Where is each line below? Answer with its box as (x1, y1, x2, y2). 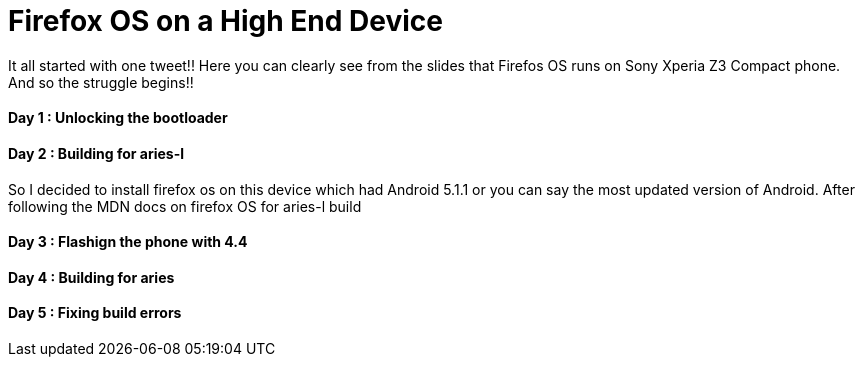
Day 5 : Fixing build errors (8, 304, 182, 322)
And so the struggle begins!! (8, 73, 194, 91)
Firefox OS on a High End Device (8, 4, 444, 38)
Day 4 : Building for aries (8, 268, 175, 286)
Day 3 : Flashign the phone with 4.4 (8, 233, 248, 251)
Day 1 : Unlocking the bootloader (8, 109, 228, 127)
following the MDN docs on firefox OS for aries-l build (8, 197, 362, 215)
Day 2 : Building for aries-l (8, 144, 185, 162)
